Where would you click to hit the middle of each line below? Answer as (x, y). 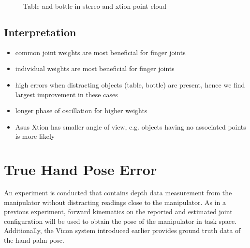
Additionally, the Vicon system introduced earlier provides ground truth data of (122, 230)
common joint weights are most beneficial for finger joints (100, 52)
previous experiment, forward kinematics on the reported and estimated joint (118, 212)
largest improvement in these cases (66, 94)
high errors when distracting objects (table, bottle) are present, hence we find (130, 84)
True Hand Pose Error (81, 169)
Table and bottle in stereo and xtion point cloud (95, 6)
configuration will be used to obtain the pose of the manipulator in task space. (120, 221)
